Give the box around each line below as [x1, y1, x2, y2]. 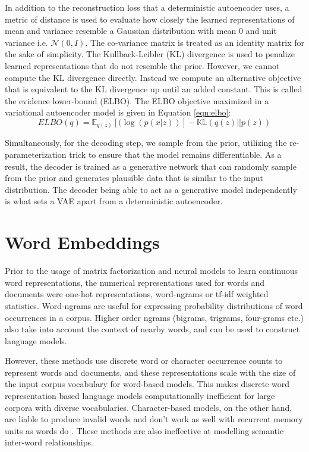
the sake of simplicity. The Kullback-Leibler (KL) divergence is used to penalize [5, 48, 295, 60]
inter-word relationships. [5, 436, 93, 448]
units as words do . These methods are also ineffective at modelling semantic [5, 424, 284, 437]
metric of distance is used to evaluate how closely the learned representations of [5, 13, 295, 25]
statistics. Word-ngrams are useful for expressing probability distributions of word [5, 299, 303, 311]
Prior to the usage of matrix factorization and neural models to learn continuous [5, 264, 298, 277]
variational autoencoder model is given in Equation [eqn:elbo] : [5, 106, 231, 119]
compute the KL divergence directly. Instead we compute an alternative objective [5, 71, 301, 83]
